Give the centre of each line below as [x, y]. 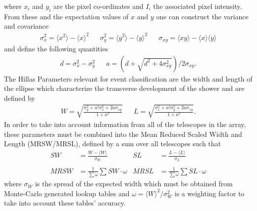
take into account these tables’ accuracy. [65, 203]
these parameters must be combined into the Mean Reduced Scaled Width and [123, 134]
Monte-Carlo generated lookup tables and [67, 193]
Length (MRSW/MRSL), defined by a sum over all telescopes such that [112, 144]
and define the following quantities [56, 48]
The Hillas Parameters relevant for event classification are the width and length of [128, 78]
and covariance [26, 26]
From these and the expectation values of [66, 16]
